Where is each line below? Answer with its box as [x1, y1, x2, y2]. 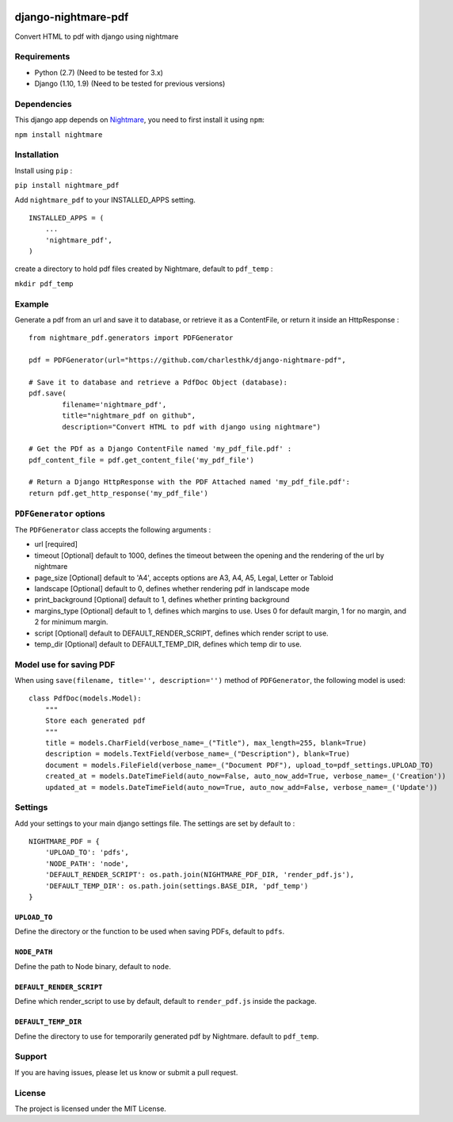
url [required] [34, 540, 78, 549]
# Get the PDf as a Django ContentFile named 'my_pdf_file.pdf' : [29, 445, 292, 453]
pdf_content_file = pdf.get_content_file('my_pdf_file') [29, 456, 255, 464]
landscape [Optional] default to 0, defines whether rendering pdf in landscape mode [34, 583, 310, 593]
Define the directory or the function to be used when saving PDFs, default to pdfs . [14, 927, 285, 937]
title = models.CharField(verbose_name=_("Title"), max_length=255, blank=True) [44, 738, 367, 747]
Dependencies [14, 98, 73, 109]
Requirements [14, 52, 70, 63]
